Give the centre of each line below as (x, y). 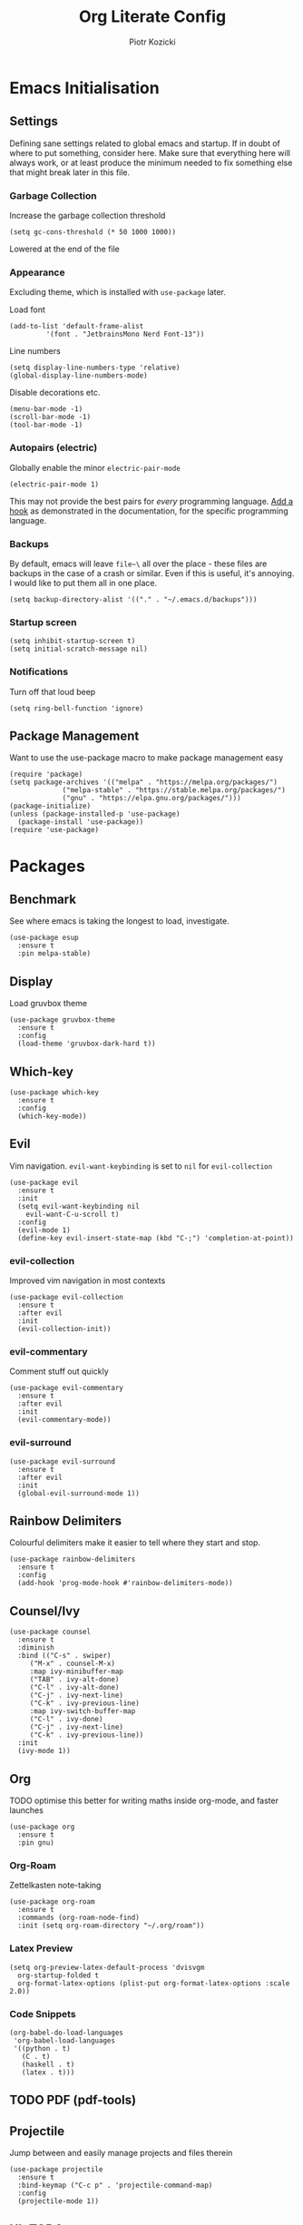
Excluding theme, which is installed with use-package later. (118, 292)
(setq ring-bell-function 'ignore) (77, 708)
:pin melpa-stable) (54, 954)
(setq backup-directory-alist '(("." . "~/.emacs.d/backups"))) (133, 599)
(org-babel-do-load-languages (67, 2033)
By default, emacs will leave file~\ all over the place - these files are (138, 564)
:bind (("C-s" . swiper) (64, 1656)
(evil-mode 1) (44, 1230)
